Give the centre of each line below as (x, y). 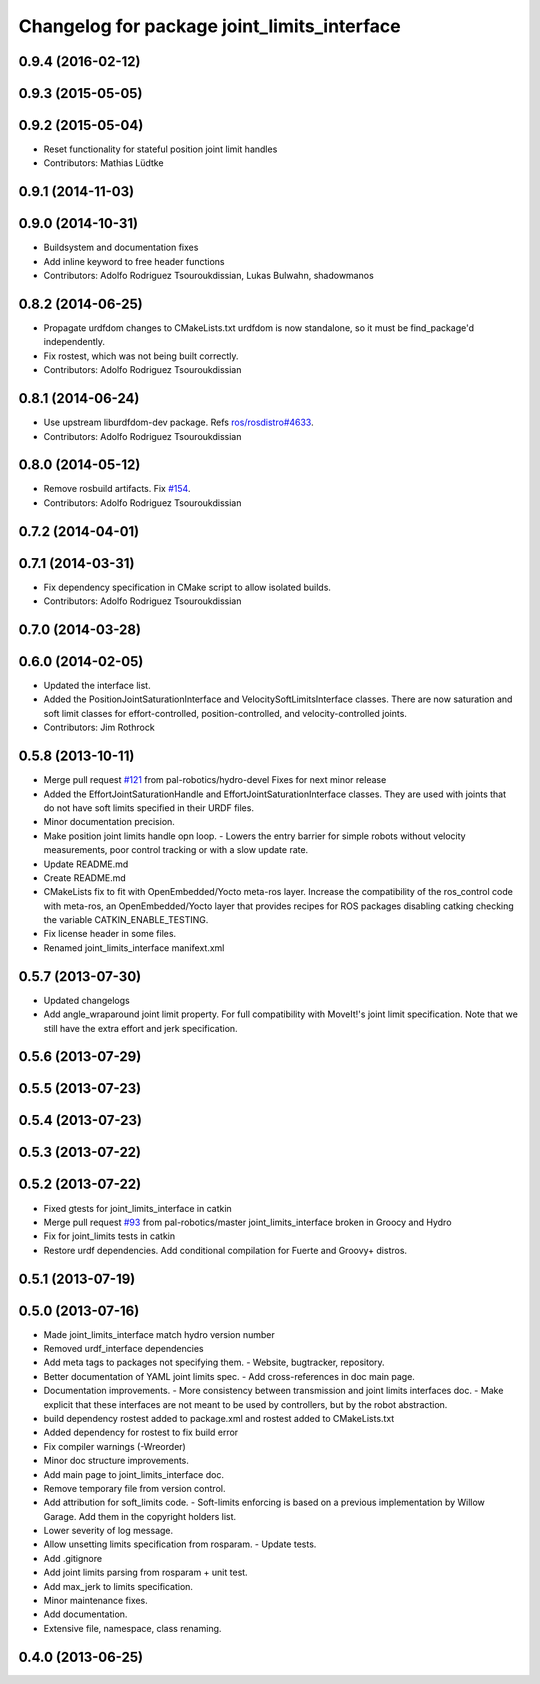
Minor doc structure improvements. (116, 1461)
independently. (74, 342)
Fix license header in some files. (110, 934)
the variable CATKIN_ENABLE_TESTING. (126, 920)
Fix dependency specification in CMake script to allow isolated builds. (187, 587)
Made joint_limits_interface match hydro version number (159, 1334)
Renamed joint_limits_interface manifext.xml (134, 947)
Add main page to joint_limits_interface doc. (134, 1474)
